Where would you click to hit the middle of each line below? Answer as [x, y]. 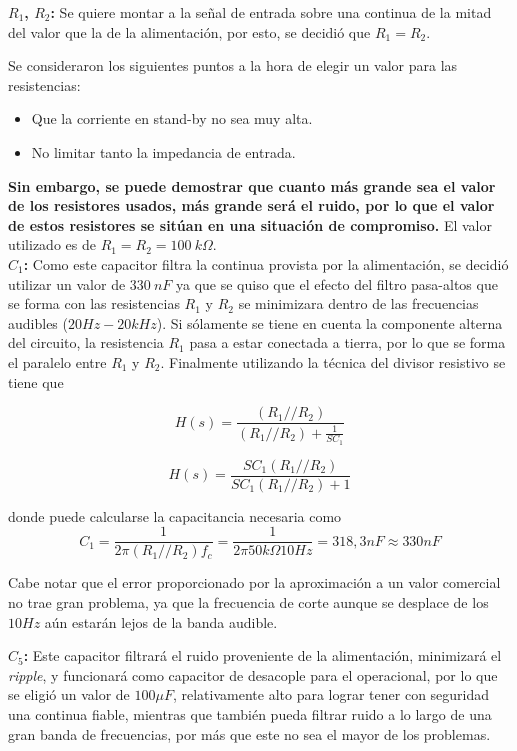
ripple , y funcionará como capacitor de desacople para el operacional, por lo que [253, 674]
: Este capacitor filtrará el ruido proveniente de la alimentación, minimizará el [262, 655]
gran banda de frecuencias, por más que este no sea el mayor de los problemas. [249, 733]
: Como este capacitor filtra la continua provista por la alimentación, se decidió [266, 263]
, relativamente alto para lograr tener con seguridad [331, 694]
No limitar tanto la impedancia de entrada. [163, 151]
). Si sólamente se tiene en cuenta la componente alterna [329, 322]
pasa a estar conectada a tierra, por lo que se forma [347, 342]
